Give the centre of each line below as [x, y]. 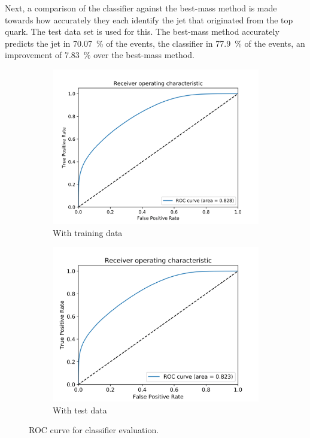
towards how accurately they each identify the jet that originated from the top [149, 19]
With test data [80, 410]
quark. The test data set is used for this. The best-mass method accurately [142, 31]
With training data [88, 232]
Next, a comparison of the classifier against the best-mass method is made [141, 8]
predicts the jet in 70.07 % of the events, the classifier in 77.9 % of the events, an [155, 43]
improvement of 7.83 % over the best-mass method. [100, 55]
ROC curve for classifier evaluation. [94, 430]
